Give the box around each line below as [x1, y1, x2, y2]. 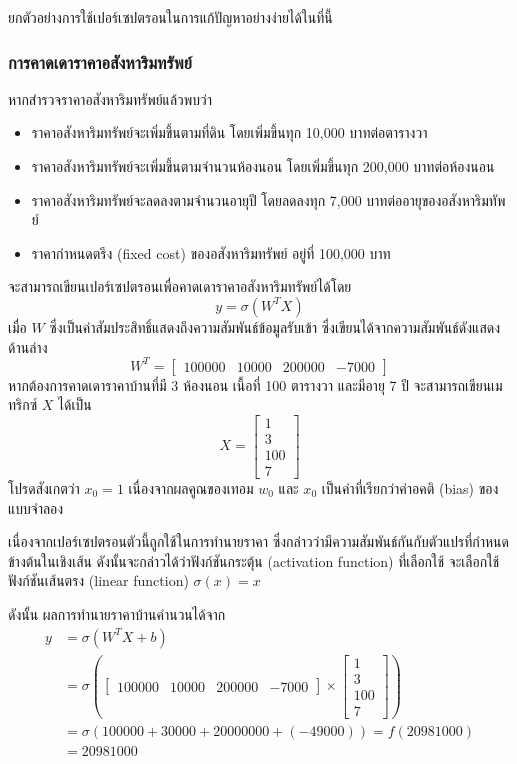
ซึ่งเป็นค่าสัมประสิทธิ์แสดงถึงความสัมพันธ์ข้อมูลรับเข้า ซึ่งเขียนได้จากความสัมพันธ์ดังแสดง [49, 316, 501, 337]
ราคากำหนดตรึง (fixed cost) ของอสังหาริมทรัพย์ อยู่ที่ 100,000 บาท [31, 242, 391, 263]
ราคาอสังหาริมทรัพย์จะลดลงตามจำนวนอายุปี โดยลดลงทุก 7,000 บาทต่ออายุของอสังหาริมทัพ [31, 189, 506, 210]
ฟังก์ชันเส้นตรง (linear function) [8, 570, 189, 591]
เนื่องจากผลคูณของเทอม [128, 477, 254, 498]
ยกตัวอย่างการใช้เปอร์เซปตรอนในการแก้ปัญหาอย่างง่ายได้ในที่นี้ [8, 7, 333, 27]
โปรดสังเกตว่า [8, 477, 80, 498]
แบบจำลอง [8, 497, 64, 518]
